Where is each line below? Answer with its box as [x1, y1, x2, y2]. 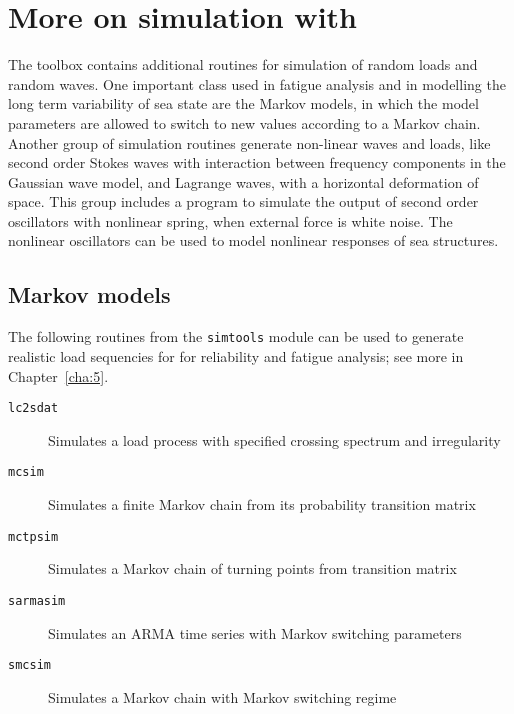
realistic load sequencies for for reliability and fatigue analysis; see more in [8, 345, 464, 366]
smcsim [8, 658, 51, 673]
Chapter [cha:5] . [8, 365, 109, 386]
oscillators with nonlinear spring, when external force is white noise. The [8, 210, 453, 231]
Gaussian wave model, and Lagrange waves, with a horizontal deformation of [8, 171, 479, 192]
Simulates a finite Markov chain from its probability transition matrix [48, 494, 476, 515]
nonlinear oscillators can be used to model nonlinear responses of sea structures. [8, 230, 499, 251]
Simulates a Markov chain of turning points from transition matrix [48, 558, 457, 579]
